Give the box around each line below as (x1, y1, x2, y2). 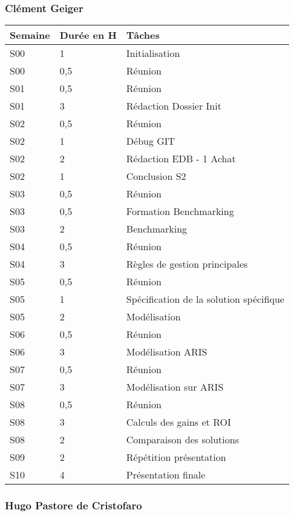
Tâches (126, 28, 160, 42)
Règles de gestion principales (126, 257, 248, 271)
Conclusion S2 (126, 169, 186, 184)
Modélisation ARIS (126, 345, 207, 359)
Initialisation (126, 46, 180, 61)
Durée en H (59, 28, 117, 42)
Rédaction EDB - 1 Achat (126, 151, 236, 166)
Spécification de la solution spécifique (126, 292, 284, 306)
